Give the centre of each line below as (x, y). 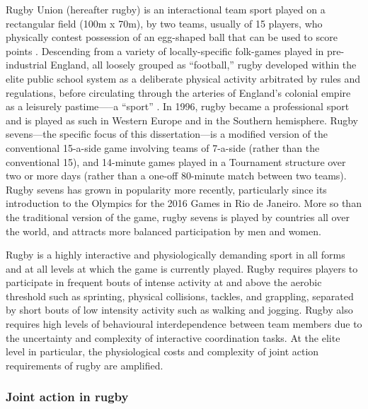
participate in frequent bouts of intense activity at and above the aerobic (164, 282)
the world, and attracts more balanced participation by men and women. (163, 231)
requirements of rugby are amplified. (85, 365)
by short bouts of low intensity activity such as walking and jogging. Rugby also (179, 310)
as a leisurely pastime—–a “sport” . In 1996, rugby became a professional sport (178, 106)
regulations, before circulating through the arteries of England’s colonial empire (178, 92)
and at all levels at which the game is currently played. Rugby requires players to (182, 268)
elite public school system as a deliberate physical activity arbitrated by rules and (183, 78)
